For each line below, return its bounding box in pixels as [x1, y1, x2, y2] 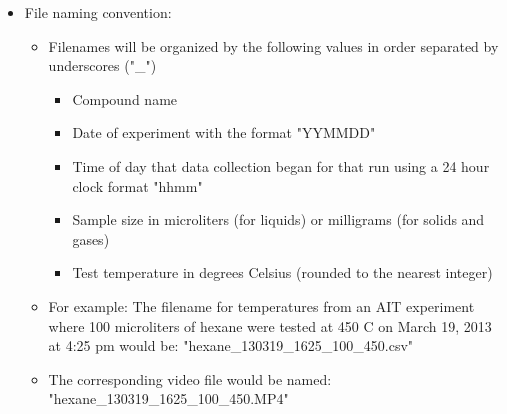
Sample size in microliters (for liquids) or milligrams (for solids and [72, 209, 485, 230]
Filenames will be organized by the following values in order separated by [48, 35, 499, 56]
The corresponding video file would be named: [48, 368, 332, 389]
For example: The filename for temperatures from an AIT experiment [48, 295, 475, 316]
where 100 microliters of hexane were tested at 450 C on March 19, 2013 [48, 315, 492, 336]
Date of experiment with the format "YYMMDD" [72, 122, 376, 143]
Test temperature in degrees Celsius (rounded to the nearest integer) [72, 262, 493, 283]
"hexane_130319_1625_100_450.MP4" [48, 388, 289, 409]
